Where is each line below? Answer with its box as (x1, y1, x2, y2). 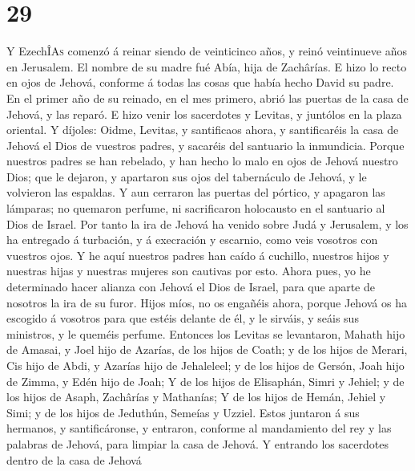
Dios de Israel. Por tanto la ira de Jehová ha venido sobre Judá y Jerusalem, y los (6, 215, 409, 232)
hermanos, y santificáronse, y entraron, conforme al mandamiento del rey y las (6, 420, 392, 436)
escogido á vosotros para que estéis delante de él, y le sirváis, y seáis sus (6, 310, 359, 327)
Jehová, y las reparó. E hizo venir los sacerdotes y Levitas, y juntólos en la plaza (6, 105, 402, 122)
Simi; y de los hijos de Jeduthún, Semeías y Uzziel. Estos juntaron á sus (6, 404, 360, 420)
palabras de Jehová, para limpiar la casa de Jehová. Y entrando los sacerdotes (6, 435, 389, 452)
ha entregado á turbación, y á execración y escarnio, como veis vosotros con (6, 231, 378, 248)
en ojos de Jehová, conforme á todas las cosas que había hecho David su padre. (6, 74, 394, 91)
